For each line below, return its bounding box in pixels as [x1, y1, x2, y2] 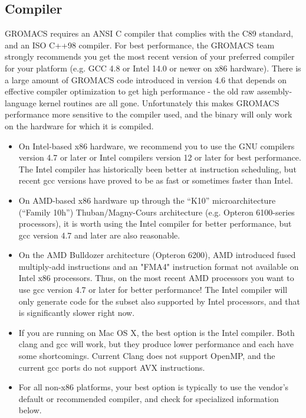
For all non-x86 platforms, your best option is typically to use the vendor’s [18, 381, 289, 393]
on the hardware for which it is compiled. [5, 119, 154, 132]
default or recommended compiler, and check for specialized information [18, 392, 279, 404]
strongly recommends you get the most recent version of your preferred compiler [5, 50, 295, 63]
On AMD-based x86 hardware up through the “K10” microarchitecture [18, 194, 276, 206]
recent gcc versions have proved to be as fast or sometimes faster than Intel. [18, 174, 293, 187]
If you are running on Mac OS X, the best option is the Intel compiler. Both [18, 326, 295, 338]
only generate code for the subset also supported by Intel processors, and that [18, 295, 300, 307]
